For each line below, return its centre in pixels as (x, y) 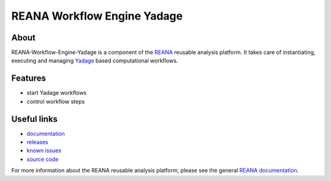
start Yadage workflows (57, 93)
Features (29, 79)
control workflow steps (56, 102)
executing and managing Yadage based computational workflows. (95, 61)
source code (43, 159)
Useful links (35, 119)
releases (37, 142)
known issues (44, 150)
